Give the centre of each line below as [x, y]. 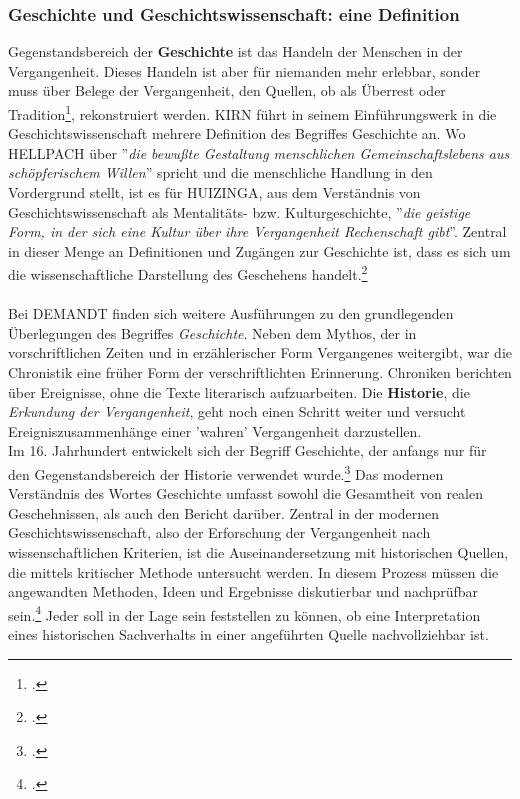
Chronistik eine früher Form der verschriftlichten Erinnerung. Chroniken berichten [260, 372]
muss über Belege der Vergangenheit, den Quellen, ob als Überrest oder [227, 90]
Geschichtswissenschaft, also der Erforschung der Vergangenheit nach [219, 532]
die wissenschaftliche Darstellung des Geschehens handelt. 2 [188, 273]
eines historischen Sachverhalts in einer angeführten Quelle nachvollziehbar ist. [248, 634]
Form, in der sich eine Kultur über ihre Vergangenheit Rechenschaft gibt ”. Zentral [257, 231]
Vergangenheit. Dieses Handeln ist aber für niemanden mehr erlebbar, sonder [244, 70]
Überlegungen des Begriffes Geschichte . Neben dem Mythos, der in [212, 332]
